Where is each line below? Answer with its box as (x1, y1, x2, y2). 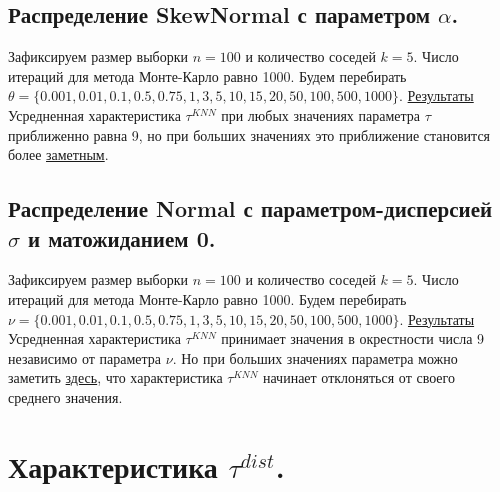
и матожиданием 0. (28, 222, 216, 253)
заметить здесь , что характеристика (8, 367, 223, 388)
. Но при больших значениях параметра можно (172, 347, 458, 368)
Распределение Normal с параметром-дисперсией (8, 193, 493, 224)
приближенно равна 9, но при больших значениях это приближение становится (8, 124, 491, 145)
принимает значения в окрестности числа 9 (221, 328, 485, 349)
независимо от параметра (8, 347, 162, 368)
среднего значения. (8, 386, 123, 407)
